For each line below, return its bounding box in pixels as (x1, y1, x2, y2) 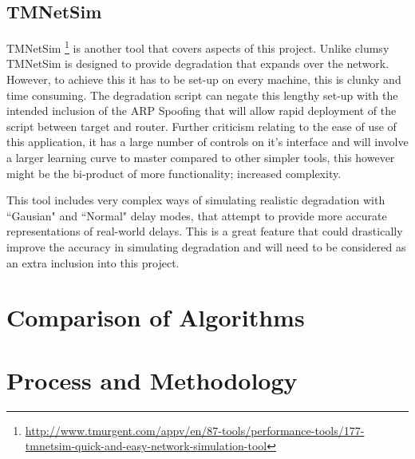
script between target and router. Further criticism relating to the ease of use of (6, 117, 397, 134)
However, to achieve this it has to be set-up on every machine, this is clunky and (6, 71, 401, 88)
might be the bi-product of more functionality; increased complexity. (6, 164, 342, 181)
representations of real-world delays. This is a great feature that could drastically (6, 223, 403, 239)
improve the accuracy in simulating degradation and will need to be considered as (6, 238, 406, 255)
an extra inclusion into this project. (6, 254, 180, 271)
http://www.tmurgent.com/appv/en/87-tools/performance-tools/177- (25, 421, 365, 438)
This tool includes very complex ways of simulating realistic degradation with (6, 192, 385, 208)
